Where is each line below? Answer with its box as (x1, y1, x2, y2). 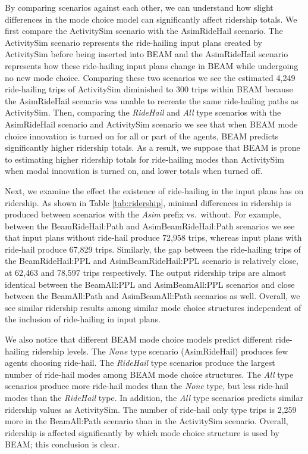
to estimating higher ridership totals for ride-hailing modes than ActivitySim (5, 153, 284, 165)
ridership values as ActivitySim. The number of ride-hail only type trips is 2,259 (5, 403, 297, 415)
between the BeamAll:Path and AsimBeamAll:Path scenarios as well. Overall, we (5, 290, 300, 302)
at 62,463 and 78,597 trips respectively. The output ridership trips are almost (5, 266, 287, 279)
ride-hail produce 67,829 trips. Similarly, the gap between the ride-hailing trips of (5, 242, 301, 255)
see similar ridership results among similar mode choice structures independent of (5, 301, 301, 313)
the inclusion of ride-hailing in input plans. (5, 313, 161, 325)
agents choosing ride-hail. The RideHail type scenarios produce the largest (5, 356, 275, 369)
